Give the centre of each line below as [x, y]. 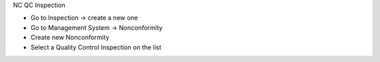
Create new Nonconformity [70, 38]
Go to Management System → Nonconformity [97, 27]
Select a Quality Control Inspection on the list [96, 47]
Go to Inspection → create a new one [84, 18]
